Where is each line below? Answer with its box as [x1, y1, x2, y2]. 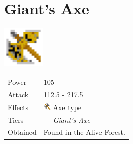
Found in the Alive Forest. [43, 127, 125, 137]
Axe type [53, 101, 82, 112]
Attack [8, 89, 29, 99]
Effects [8, 101, 29, 112]
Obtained [8, 127, 37, 137]
